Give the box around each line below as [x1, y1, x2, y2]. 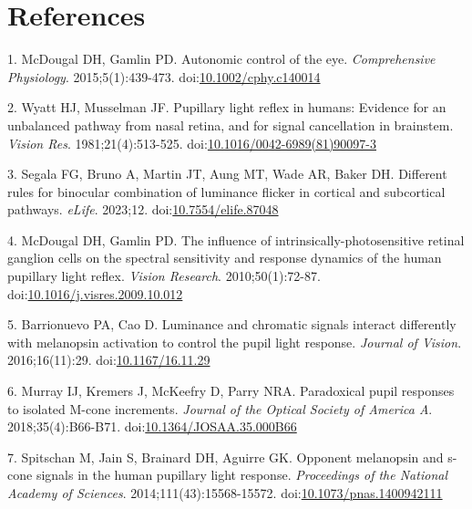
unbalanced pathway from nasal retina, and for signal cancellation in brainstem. [7, 115, 454, 134]
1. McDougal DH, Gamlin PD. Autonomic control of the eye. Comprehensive [7, 49, 436, 68]
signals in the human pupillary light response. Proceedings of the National [36, 465, 447, 484]
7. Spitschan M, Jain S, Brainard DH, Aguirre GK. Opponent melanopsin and [7, 447, 444, 466]
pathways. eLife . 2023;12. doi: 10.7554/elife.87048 [7, 200, 279, 219]
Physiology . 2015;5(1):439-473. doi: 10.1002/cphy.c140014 [7, 67, 321, 86]
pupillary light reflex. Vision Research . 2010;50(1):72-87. [7, 266, 321, 286]
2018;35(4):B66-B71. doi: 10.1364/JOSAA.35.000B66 [7, 417, 297, 436]
